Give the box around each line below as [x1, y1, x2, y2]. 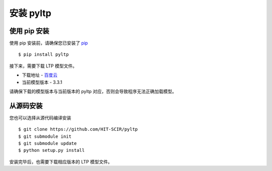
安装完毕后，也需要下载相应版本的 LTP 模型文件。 [9, 158, 113, 164]
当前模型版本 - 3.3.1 [22, 79, 62, 85]
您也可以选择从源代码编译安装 [9, 115, 72, 121]
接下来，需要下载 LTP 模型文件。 [9, 63, 78, 69]
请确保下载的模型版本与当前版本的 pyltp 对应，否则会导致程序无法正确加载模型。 [9, 89, 177, 95]
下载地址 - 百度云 [22, 72, 58, 78]
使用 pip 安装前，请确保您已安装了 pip [9, 40, 88, 46]
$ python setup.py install [18, 147, 85, 153]
